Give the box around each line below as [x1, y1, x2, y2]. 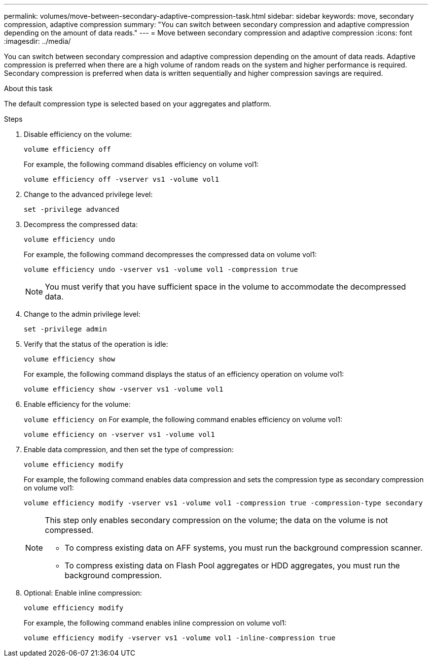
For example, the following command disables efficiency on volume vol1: [24, 160, 259, 168]
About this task [4, 84, 53, 93]
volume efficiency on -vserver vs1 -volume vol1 [24, 430, 215, 438]
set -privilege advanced [24, 205, 119, 213]
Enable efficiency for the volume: [24, 400, 131, 408]
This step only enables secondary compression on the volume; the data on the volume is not [45, 515, 388, 525]
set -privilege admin [24, 325, 107, 333]
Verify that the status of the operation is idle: [24, 340, 168, 348]
